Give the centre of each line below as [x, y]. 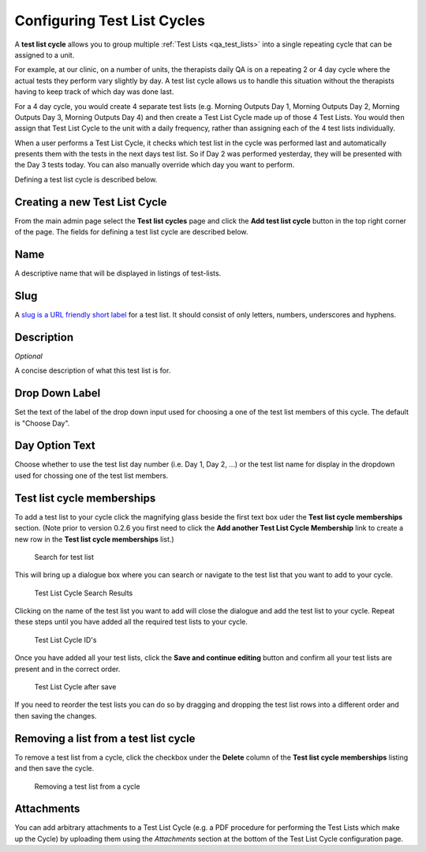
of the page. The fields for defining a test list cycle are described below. [131, 232]
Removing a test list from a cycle [87, 786]
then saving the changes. [56, 715]
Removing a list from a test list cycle [105, 738]
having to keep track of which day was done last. [94, 92]
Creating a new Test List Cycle [91, 202]
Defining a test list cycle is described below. [86, 179]
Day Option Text [55, 446]
